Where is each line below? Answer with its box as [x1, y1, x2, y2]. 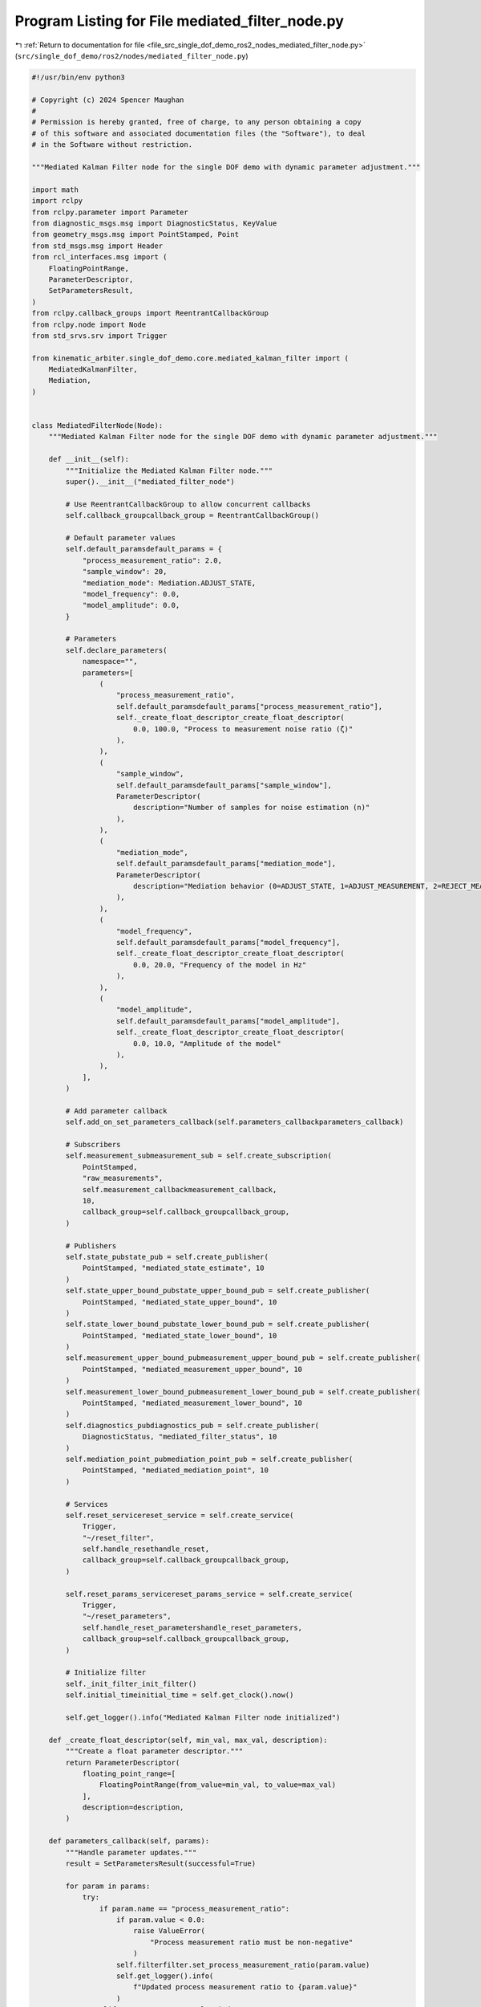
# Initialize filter [65, 1668, 147, 1677]
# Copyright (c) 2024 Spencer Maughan [31, 95, 184, 104]
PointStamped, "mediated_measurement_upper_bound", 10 [82, 1365, 303, 1374]
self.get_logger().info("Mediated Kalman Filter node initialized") [65, 1712, 341, 1722]
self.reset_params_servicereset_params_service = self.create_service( [65, 1590, 354, 1598]
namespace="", [82, 657, 138, 666]
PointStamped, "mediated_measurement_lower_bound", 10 [82, 1398, 303, 1408]
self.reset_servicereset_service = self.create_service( [65, 1510, 294, 1520]
